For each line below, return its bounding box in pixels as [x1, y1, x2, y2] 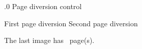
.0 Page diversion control [4, 1, 82, 11]
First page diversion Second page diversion [4, 18, 138, 28]
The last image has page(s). [4, 35, 94, 45]
